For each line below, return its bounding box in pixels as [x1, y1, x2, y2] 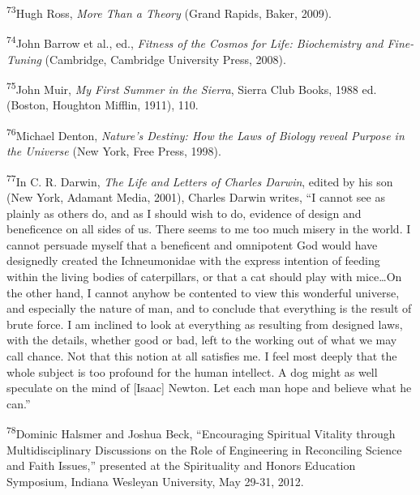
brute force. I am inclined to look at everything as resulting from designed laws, [6, 315, 403, 332]
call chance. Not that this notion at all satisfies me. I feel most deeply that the [6, 347, 397, 364]
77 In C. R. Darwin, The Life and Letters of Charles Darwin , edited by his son [6, 170, 393, 190]
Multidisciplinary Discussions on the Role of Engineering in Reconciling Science [6, 441, 402, 458]
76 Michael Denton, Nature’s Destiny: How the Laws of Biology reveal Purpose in [6, 124, 405, 143]
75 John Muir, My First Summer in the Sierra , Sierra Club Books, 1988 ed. [6, 79, 377, 97]
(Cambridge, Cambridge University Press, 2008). [45, 50, 286, 67]
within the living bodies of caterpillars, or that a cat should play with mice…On [6, 268, 402, 284]
